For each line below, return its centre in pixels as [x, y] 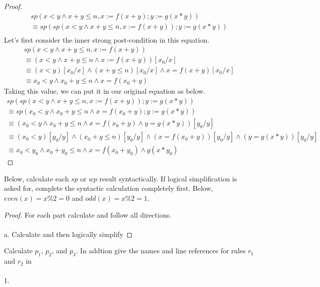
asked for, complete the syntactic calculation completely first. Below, [109, 188]
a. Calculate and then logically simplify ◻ [68, 234]
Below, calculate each [37, 178]
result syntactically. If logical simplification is [168, 178]
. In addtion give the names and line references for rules [161, 251]
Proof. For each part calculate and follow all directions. [88, 214]
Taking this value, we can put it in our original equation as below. [105, 91]
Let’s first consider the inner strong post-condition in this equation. [107, 39]
